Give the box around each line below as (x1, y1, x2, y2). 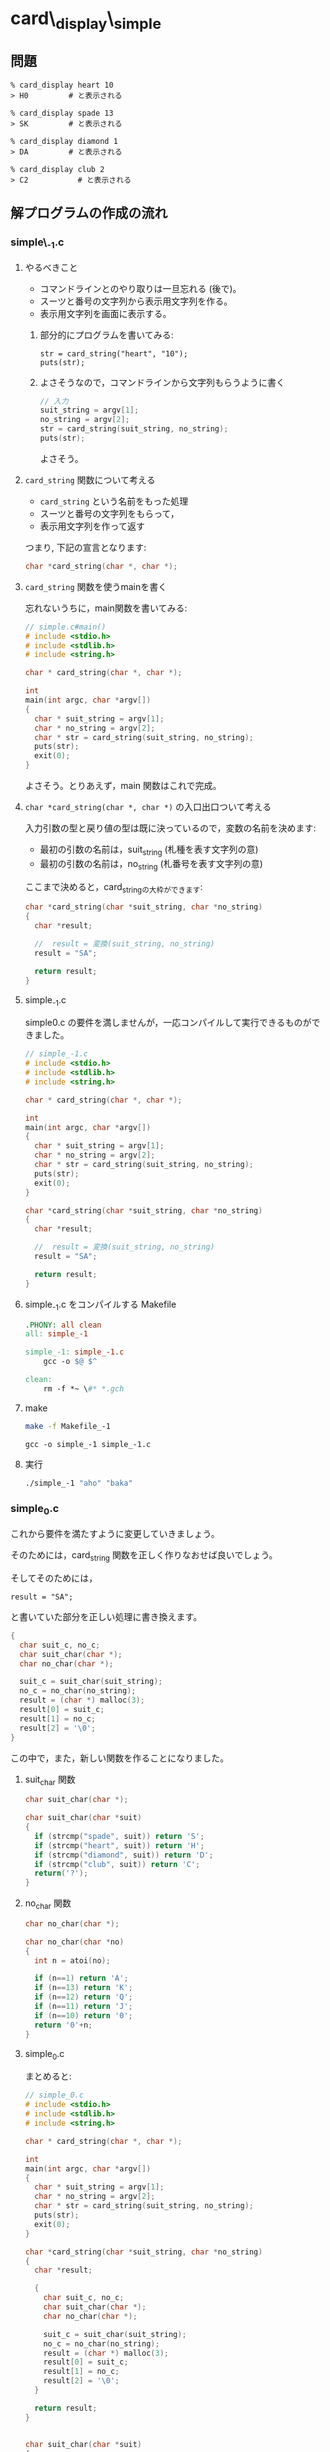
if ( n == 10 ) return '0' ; (34, 2010, 133, 2021)
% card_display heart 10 (10, 80, 114, 90)
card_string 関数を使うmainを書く (24, 580, 168, 592)
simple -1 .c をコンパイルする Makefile (24, 1298, 177, 1312)
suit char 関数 (24, 1773, 76, 1787)
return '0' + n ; (34, 2020, 93, 2030)
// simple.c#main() (24, 622, 107, 632)
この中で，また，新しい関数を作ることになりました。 (10, 1752, 230, 1764)
